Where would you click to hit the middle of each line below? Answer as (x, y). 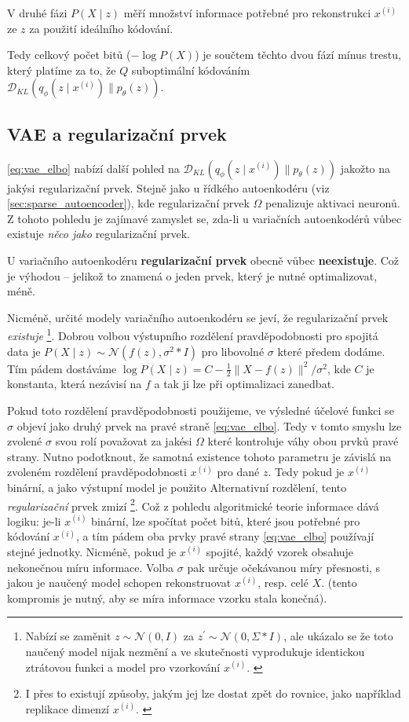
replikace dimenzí (68, 708)
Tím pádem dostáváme (62, 368)
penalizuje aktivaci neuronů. (332, 203)
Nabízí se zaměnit (68, 636)
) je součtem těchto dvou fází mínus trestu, (298, 55)
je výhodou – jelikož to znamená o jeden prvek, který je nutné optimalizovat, (192, 275)
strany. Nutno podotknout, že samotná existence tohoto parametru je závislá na (199, 456)
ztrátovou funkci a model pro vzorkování (123, 667)
